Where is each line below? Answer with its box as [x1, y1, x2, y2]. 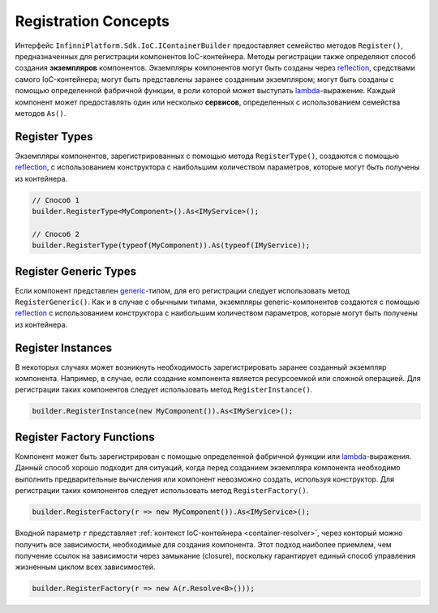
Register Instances [15, 341, 113, 354]
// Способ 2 [32, 229, 80, 238]
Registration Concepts [15, 12, 170, 30]
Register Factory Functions [15, 430, 155, 444]
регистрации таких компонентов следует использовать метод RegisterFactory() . [15, 486, 309, 495]
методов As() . [15, 108, 67, 118]
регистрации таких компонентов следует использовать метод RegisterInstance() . [15, 385, 313, 395]
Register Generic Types [15, 264, 137, 278]
